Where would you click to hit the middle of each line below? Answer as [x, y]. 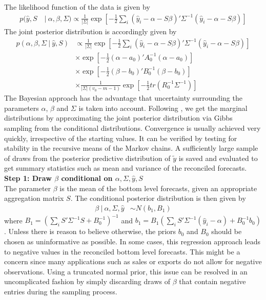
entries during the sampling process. [61, 291]
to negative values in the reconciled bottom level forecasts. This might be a [122, 251]
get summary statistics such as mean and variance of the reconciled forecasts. [126, 168]
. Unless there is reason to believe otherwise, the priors [90, 231]
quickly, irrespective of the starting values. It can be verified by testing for [121, 138]
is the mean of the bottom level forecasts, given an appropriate [158, 188]
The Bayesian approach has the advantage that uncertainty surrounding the [123, 98]
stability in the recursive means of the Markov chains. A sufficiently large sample [131, 148]
